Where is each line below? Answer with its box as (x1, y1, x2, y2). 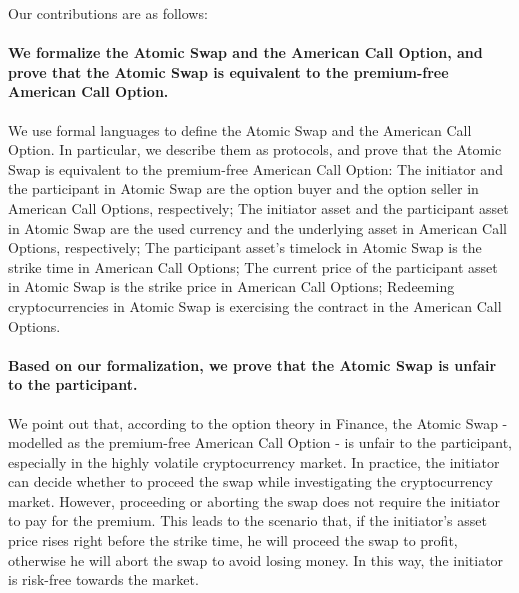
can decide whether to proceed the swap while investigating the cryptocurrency (8, 471, 493, 492)
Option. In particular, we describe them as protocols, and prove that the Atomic (8, 139, 502, 160)
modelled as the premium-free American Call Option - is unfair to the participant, (8, 432, 512, 453)
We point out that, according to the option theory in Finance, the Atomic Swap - (8, 412, 508, 433)
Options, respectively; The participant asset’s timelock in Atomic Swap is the (8, 237, 482, 258)
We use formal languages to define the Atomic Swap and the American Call (8, 119, 472, 140)
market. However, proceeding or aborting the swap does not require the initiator (8, 490, 501, 511)
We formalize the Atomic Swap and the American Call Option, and (8, 42, 483, 63)
